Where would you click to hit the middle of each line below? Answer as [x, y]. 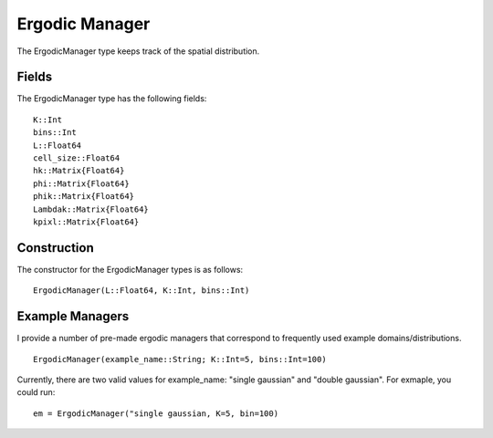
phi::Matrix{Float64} [81, 183]
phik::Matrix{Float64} [84, 197]
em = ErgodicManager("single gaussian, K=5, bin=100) [156, 413]
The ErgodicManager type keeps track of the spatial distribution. [138, 51]
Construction [56, 248]
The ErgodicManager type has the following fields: [112, 99]
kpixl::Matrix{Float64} [86, 222]
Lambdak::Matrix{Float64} [91, 209]
